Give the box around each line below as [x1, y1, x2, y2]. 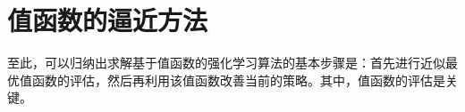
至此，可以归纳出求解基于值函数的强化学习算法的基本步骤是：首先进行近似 [7, 53, 445, 72]
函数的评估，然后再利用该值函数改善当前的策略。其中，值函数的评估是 [31, 70, 445, 89]
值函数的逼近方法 [7, 2, 208, 38]
